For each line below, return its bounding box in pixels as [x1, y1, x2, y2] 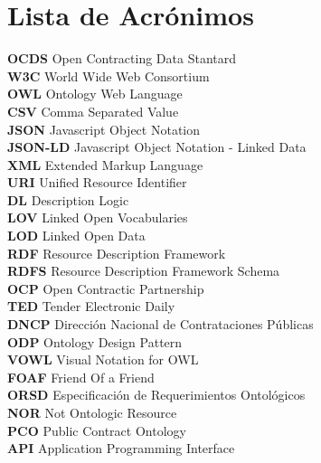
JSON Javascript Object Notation [7, 119, 201, 138]
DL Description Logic [7, 190, 129, 209]
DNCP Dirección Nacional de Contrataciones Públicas [7, 315, 314, 334]
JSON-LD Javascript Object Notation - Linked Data [7, 137, 307, 156]
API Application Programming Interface [7, 439, 235, 458]
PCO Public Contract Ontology [7, 420, 186, 439]
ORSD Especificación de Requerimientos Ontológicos [7, 385, 306, 404]
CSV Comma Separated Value [7, 101, 179, 120]
